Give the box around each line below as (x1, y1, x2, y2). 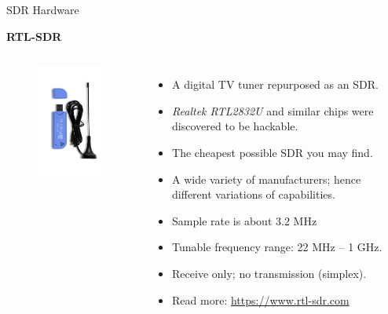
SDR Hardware (6, 2, 79, 17)
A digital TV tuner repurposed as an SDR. (172, 76, 379, 93)
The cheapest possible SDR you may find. (172, 144, 373, 160)
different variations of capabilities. (172, 186, 335, 203)
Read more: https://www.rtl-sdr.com (172, 291, 350, 308)
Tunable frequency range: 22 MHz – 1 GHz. (172, 239, 383, 255)
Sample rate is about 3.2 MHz (172, 212, 317, 228)
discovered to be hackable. (172, 118, 298, 134)
